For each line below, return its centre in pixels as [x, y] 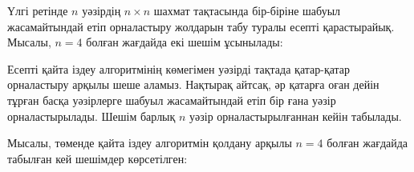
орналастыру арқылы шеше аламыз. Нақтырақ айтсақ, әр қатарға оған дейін [193, 84]
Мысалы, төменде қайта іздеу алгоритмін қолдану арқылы [150, 143]
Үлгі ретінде [38, 10]
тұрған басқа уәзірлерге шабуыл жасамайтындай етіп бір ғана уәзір [172, 100]
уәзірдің [101, 10]
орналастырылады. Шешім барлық [91, 116]
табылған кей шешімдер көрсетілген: [97, 158]
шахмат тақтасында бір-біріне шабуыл [247, 10]
